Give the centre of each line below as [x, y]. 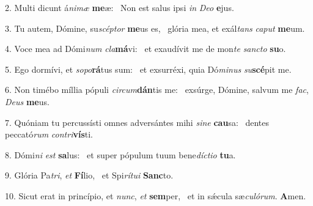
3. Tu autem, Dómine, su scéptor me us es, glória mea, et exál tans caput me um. [155, 28]
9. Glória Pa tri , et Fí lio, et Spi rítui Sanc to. [89, 175]
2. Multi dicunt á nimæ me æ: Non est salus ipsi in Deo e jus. [120, 7]
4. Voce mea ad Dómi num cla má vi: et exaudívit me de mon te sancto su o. [145, 49]
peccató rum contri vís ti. [49, 134]
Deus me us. [27, 101]
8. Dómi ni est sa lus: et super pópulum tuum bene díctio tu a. [120, 154]
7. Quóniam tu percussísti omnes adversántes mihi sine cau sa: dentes [137, 122]
